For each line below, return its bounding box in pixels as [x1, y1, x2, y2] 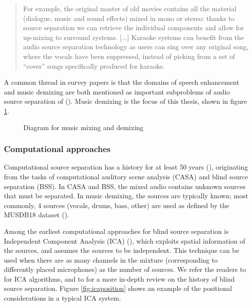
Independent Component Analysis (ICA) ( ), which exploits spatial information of [4, 235, 246, 246]
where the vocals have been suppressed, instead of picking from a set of [23, 51, 235, 61]
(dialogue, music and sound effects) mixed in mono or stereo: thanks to [23, 13, 235, 23]
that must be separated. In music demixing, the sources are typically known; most [4, 191, 248, 201]
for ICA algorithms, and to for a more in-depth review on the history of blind [4, 273, 235, 284]
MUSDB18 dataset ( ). [4, 210, 69, 220]
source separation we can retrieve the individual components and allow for [23, 22, 244, 33]
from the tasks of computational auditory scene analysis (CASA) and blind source [4, 171, 248, 181]
